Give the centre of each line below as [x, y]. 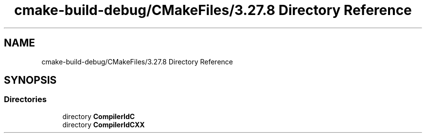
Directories [25, 99]
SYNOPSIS [30, 80]
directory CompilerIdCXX [104, 124]
